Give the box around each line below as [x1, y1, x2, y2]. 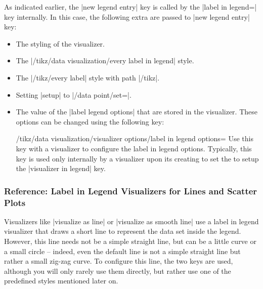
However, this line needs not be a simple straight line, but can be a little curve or [4, 236, 256, 246]
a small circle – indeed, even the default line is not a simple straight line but [4, 245, 241, 256]
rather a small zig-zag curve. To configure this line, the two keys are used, [4, 256, 233, 266]
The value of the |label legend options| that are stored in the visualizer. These [16, 106, 257, 117]
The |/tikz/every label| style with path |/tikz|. [16, 72, 160, 82]
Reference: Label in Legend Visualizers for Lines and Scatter [4, 184, 257, 197]
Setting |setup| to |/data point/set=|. [16, 89, 131, 100]
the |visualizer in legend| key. [16, 163, 106, 174]
